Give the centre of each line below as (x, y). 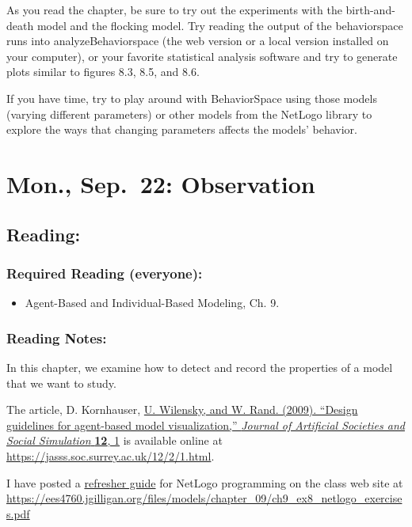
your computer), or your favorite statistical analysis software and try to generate (202, 56)
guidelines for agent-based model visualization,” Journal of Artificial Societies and (206, 425)
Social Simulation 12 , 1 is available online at (114, 440)
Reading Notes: (57, 337)
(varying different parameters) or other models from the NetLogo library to (189, 114)
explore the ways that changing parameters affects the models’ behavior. (182, 129)
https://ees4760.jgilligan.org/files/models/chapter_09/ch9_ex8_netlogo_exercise (204, 498)
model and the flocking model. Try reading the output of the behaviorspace (220, 25)
